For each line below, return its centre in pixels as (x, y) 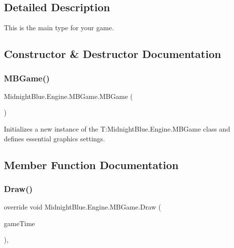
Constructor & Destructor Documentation (113, 54)
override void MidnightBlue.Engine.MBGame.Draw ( (83, 207)
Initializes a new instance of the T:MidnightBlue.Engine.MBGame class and (117, 128)
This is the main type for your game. (59, 28)
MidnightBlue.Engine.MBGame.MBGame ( (69, 96)
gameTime (19, 223)
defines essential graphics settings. (54, 138)
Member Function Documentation (91, 164)
